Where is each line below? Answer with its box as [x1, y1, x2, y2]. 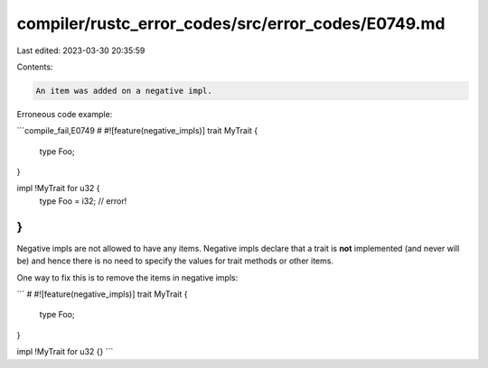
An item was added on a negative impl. [35, 86, 212, 96]
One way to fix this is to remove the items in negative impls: [16, 271, 239, 283]
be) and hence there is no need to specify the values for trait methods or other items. [16, 255, 334, 266]
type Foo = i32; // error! [39, 195, 127, 207]
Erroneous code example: [16, 108, 113, 119]
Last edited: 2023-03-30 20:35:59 [16, 45, 145, 56]
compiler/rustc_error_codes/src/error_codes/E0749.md [16, 14, 446, 33]
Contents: [16, 61, 53, 72]
